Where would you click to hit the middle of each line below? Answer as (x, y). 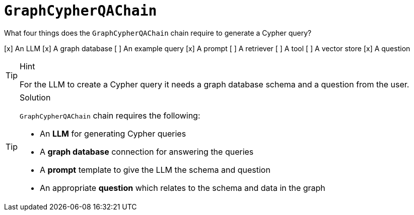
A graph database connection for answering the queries (147, 151)
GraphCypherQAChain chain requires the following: (110, 115)
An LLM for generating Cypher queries (113, 133)
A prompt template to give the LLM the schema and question (155, 170)
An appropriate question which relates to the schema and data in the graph (183, 188)
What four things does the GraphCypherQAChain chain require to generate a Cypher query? (158, 33)
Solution (35, 97)
